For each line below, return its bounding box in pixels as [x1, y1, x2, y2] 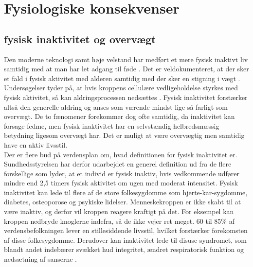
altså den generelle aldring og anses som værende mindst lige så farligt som [4, 101, 228, 112]
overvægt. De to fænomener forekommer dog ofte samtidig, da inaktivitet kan [4, 111, 235, 121]
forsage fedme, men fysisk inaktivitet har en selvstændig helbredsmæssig [4, 120, 219, 131]
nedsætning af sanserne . [4, 254, 77, 264]
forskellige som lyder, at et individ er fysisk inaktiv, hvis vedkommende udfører [4, 168, 239, 178]
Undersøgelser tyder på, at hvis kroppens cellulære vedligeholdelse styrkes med [4, 83, 238, 93]
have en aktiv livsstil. [4, 139, 68, 150]
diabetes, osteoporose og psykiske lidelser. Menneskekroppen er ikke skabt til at [4, 197, 241, 207]
